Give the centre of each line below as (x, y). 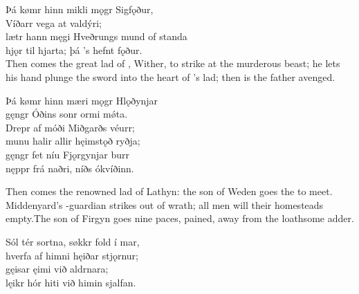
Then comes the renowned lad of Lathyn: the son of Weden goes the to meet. (169, 191)
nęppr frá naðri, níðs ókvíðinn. (70, 168)
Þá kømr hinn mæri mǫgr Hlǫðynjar (82, 100)
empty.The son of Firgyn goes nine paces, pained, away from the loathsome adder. (180, 218)
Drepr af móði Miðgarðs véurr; (70, 127)
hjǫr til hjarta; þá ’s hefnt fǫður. (74, 49)
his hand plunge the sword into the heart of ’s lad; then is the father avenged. (171, 76)
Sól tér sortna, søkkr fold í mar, (73, 241)
